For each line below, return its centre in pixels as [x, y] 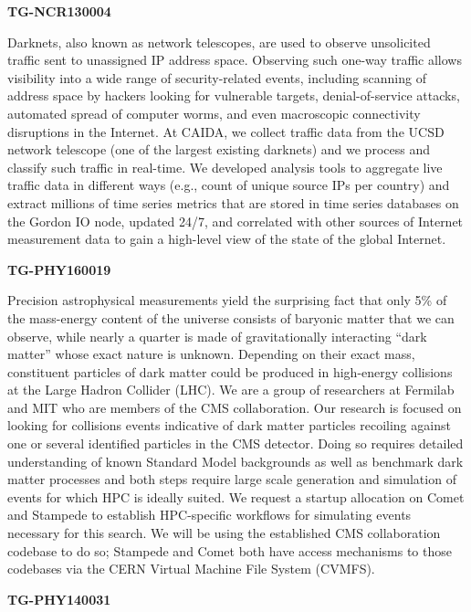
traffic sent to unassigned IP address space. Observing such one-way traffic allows [235, 60]
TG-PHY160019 [59, 269]
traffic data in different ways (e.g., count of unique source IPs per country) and [229, 185]
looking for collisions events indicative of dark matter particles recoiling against [229, 425]
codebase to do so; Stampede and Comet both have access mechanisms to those [230, 550]
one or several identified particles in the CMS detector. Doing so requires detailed [235, 443]
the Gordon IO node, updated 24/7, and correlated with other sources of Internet [235, 221]
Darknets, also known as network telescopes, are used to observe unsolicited [219, 42]
